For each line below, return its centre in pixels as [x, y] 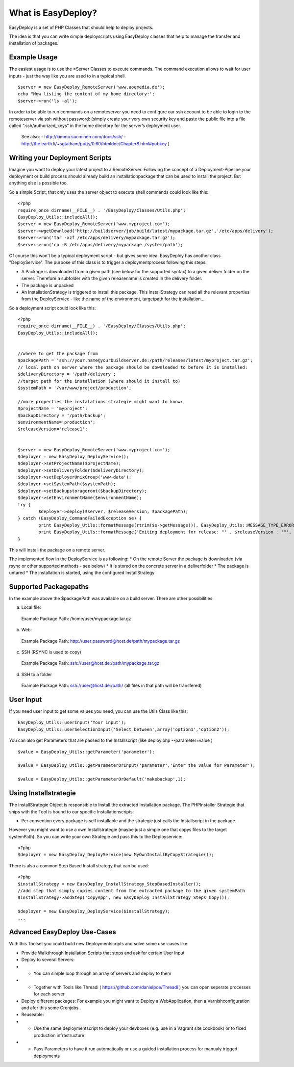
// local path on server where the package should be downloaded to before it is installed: [133, 367]
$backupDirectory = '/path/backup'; [62, 415]
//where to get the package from [58, 354]
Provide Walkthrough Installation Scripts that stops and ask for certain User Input [103, 953]
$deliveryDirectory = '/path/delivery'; [67, 374]
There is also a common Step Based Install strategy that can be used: [79, 865]
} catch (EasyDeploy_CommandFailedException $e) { [80, 518]
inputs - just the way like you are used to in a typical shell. [67, 76]
